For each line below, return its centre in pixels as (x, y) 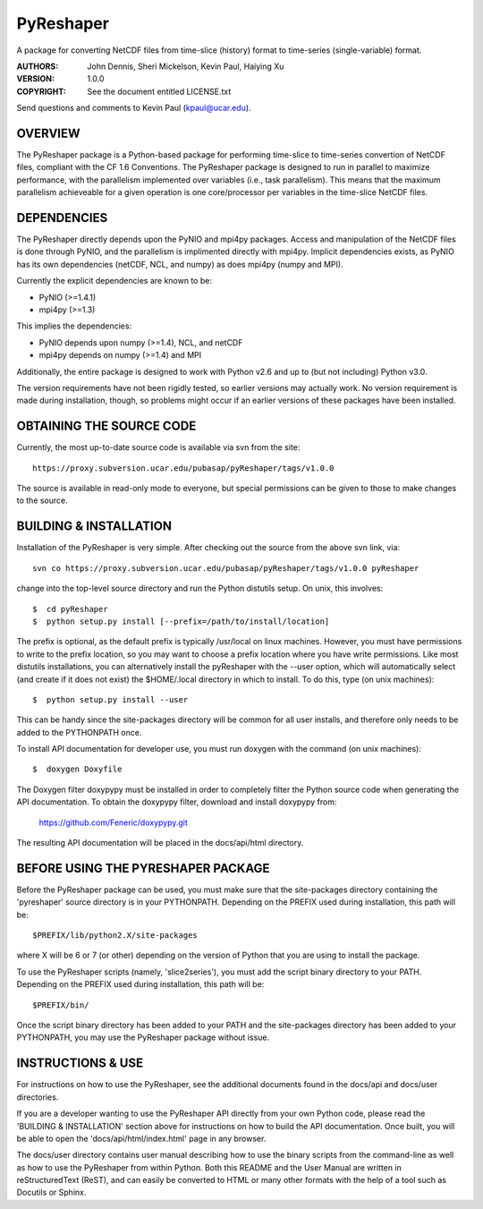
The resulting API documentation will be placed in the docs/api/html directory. (160, 843)
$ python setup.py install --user (110, 699)
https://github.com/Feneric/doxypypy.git (113, 822)
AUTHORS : (38, 66)
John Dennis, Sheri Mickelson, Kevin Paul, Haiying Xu (186, 66)
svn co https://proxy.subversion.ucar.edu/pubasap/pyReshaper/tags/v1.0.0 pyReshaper (226, 568)
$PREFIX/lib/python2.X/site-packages (115, 936)
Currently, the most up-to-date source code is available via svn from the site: (158, 447)
